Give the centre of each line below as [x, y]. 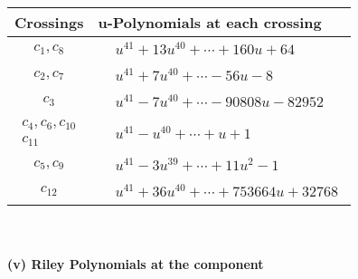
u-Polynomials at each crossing [210, 22]
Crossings [49, 22]
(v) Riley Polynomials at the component [136, 264]
